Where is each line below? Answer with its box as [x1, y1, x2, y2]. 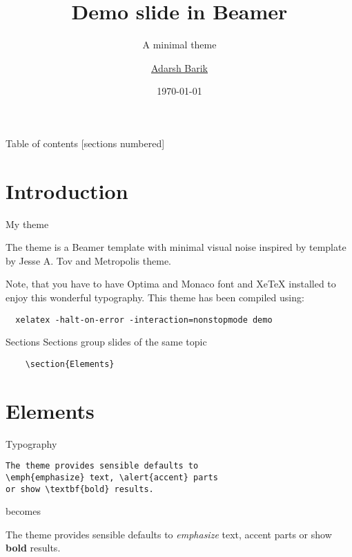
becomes [6, 504, 41, 518]
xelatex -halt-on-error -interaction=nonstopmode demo [15, 314, 273, 325]
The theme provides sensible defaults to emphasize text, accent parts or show [6, 527, 332, 541]
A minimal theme [142, 37, 217, 52]
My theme [6, 216, 49, 231]
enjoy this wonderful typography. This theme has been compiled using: [6, 290, 304, 304]
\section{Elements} [25, 359, 115, 369]
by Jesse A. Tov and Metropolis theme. [6, 253, 172, 267]
